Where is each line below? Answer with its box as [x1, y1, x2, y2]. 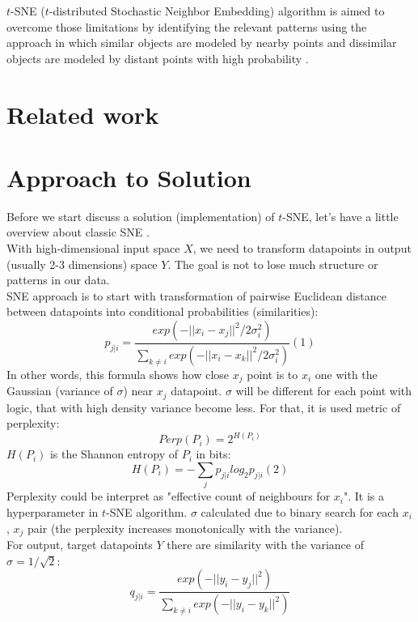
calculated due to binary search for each [201, 503, 399, 520]
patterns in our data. [6, 271, 110, 288]
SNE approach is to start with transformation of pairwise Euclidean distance [6, 287, 387, 304]
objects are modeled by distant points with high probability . [6, 49, 309, 66]
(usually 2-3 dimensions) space [6, 255, 158, 272]
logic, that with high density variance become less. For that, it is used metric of [6, 398, 401, 415]
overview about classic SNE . [6, 224, 150, 241]
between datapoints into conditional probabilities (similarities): [6, 303, 319, 320]
